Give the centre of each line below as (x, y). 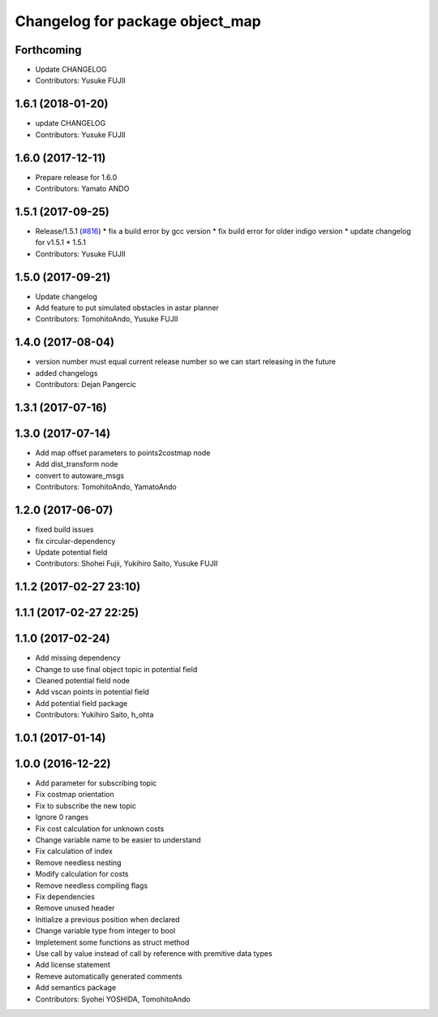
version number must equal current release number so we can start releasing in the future (186, 362)
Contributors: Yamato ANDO (82, 189)
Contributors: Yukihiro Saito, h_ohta (94, 715)
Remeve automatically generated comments (109, 976)
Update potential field (71, 552)
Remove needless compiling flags (92, 886)
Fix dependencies (65, 896)
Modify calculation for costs (82, 874)
